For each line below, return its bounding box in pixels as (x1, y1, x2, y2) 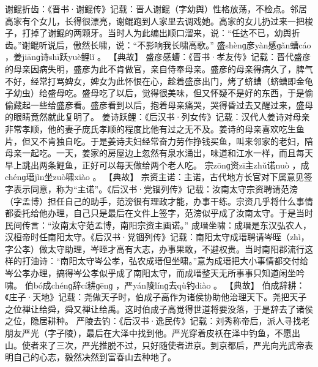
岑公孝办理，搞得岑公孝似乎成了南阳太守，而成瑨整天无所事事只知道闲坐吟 (5, 267, 305, 279)
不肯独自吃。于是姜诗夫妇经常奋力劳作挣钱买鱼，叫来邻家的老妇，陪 (39, 134, 313, 147)
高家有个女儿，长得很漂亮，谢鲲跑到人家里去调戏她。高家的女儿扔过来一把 (5, 14, 305, 27)
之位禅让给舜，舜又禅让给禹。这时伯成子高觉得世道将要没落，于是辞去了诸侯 (5, 302, 313, 315)
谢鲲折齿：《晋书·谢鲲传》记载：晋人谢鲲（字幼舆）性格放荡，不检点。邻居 (5, 2, 307, 15)
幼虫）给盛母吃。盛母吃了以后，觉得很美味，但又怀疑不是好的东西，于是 (13, 86, 305, 99)
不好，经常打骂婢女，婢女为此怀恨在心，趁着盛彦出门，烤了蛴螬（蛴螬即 (5, 74, 296, 87)
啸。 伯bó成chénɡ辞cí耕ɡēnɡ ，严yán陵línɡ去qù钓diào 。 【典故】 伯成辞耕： (5, 278, 305, 291)
